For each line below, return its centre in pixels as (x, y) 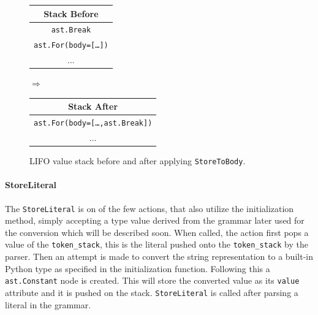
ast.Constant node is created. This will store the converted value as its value (152, 280)
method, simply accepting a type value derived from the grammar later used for (155, 220)
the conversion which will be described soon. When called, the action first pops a (157, 232)
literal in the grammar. (48, 304)
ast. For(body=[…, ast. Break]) (93, 123)
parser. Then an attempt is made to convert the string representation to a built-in (159, 256)
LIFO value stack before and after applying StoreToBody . (138, 161)
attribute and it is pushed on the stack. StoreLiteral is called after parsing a (152, 292)
